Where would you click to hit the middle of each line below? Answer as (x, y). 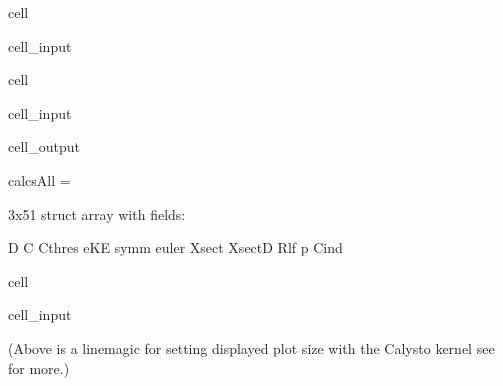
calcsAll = (39, 179)
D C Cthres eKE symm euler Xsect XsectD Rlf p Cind (175, 247)
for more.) (39, 367)
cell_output (44, 146)
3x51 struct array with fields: (97, 213)
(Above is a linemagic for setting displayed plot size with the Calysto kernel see (251, 347)
